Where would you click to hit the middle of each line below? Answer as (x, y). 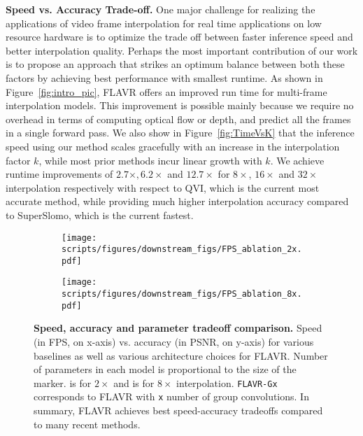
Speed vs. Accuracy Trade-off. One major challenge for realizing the (161, 9)
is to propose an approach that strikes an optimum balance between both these (175, 64)
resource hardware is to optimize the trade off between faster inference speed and (179, 37)
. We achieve (297, 160)
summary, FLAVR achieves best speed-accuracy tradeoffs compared (178, 410)
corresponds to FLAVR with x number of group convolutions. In (171, 396)
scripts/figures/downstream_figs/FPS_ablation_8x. (182, 294)
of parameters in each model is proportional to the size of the (165, 369)
